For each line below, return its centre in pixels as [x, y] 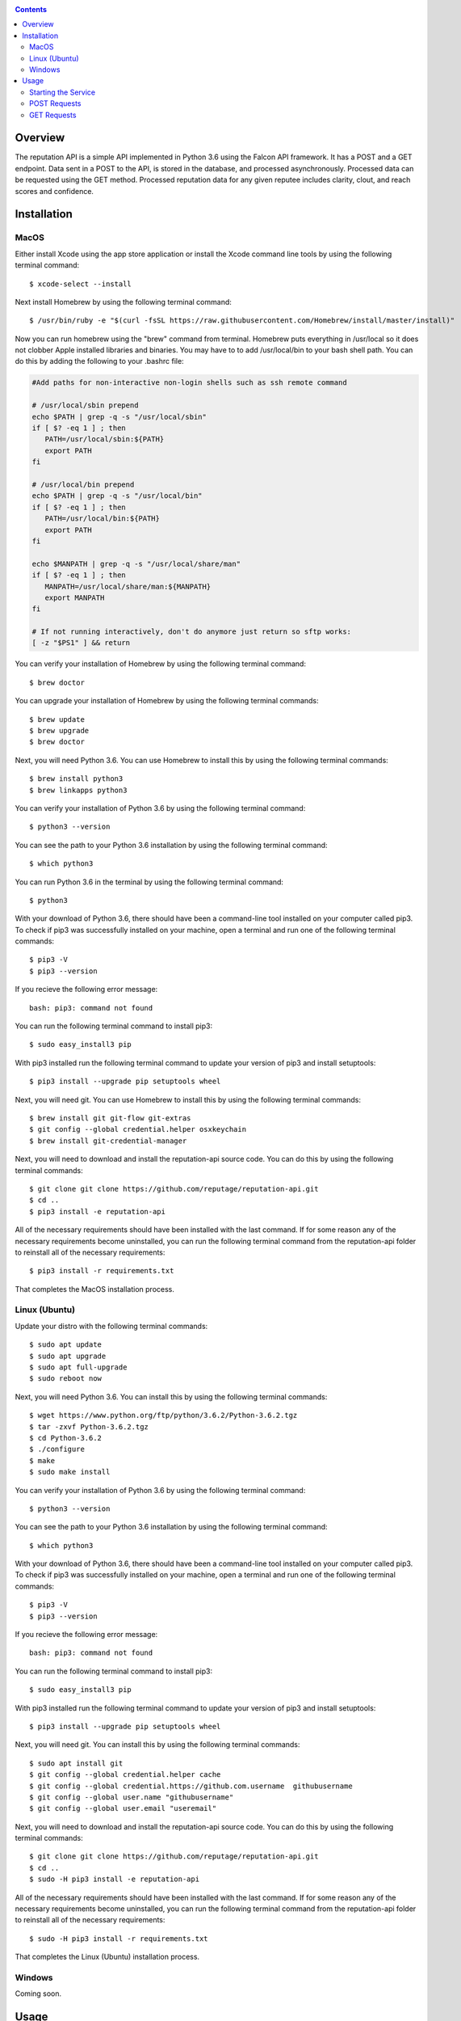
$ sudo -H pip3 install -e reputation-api [115, 1879]
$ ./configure [57, 1449]
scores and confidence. [54, 191]
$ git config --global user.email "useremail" [123, 1808]
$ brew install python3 [76, 779]
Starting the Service [63, 92]
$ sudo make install [70, 1472]
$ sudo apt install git [76, 1763]
